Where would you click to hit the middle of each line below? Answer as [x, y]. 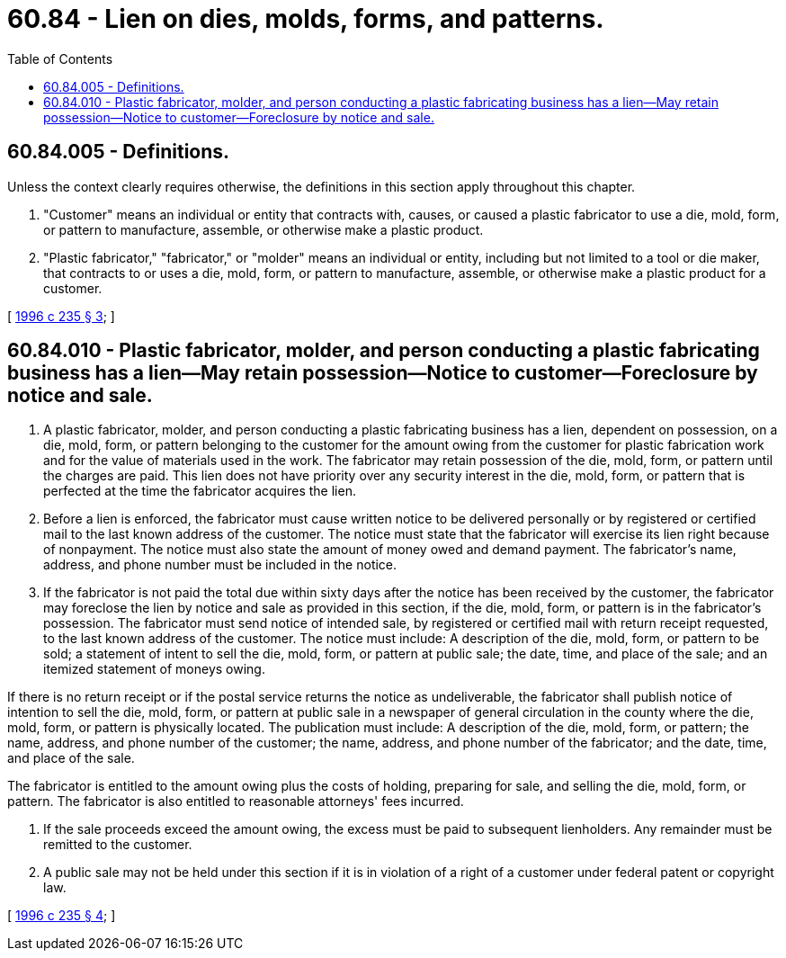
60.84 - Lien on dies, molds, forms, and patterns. [306, 19]
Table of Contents [60, 58]
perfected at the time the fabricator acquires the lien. [200, 491]
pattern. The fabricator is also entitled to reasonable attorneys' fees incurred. [236, 801]
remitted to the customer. [118, 845]
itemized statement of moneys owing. [154, 669]
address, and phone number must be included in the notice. [220, 565]
